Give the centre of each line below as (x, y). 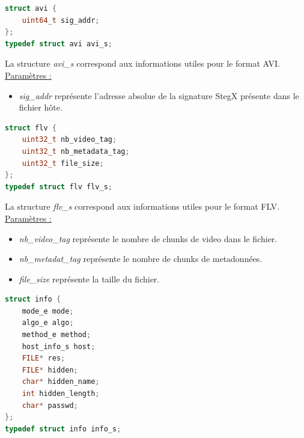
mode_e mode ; (48, 311)
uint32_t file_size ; (63, 163)
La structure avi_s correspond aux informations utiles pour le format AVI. (142, 63)
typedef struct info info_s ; (63, 429)
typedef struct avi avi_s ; (59, 44)
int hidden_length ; (61, 394)
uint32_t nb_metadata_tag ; (76, 151)
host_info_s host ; (59, 346)
